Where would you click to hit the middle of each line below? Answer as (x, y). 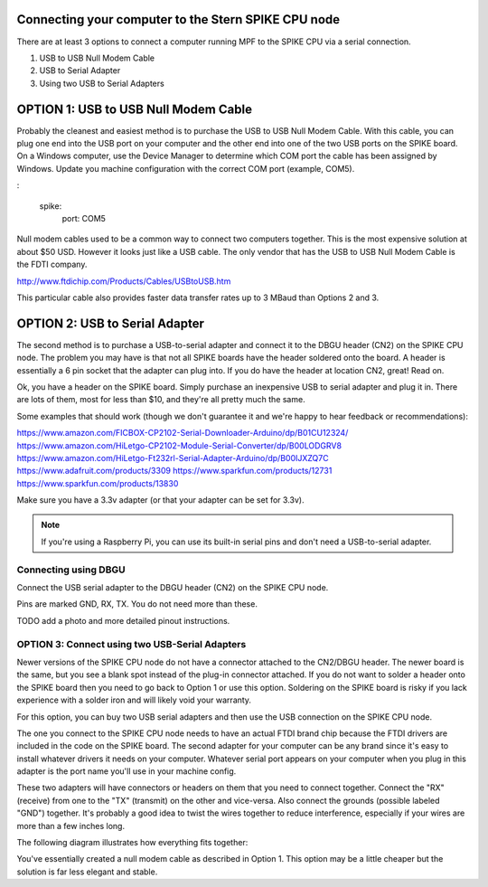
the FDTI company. (52, 264)
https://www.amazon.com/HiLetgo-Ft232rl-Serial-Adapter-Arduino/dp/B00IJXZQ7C (173, 458)
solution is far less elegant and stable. (87, 872)
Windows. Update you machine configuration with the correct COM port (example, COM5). (186, 168)
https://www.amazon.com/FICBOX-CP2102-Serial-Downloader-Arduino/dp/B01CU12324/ (183, 433)
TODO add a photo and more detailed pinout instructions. (123, 620)
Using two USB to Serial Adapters (102, 83)
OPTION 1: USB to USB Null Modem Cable (135, 109)
